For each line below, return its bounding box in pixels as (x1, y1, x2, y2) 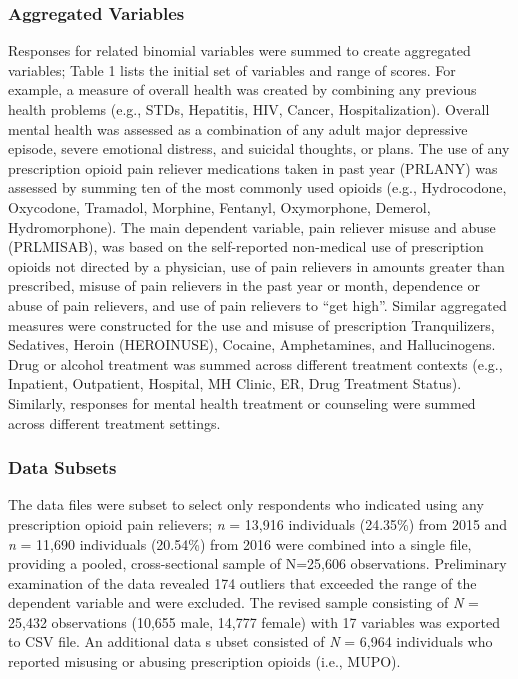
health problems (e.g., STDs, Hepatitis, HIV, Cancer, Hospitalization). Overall (8, 99, 490, 119)
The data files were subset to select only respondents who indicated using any (8, 494, 484, 515)
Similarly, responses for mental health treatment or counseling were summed (8, 392, 476, 413)
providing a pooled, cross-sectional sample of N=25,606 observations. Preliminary (8, 553, 507, 574)
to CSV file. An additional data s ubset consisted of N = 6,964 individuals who (8, 631, 493, 652)
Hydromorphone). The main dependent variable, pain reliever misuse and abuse (8, 216, 496, 237)
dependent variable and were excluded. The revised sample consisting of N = (8, 592, 479, 613)
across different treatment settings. (8, 412, 221, 433)
